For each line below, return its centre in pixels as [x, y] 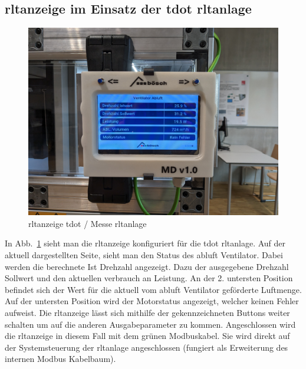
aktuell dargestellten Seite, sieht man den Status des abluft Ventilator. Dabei [144, 254]
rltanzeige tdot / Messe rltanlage [88, 223]
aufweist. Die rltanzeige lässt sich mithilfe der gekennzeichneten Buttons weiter [147, 312]
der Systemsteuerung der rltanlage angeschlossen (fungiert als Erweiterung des [147, 347]
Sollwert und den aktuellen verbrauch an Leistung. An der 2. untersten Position [149, 278]
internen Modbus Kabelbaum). [60, 359]
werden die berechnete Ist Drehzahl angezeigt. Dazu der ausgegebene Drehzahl [147, 266]
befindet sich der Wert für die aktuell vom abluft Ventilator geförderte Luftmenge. [153, 289]
